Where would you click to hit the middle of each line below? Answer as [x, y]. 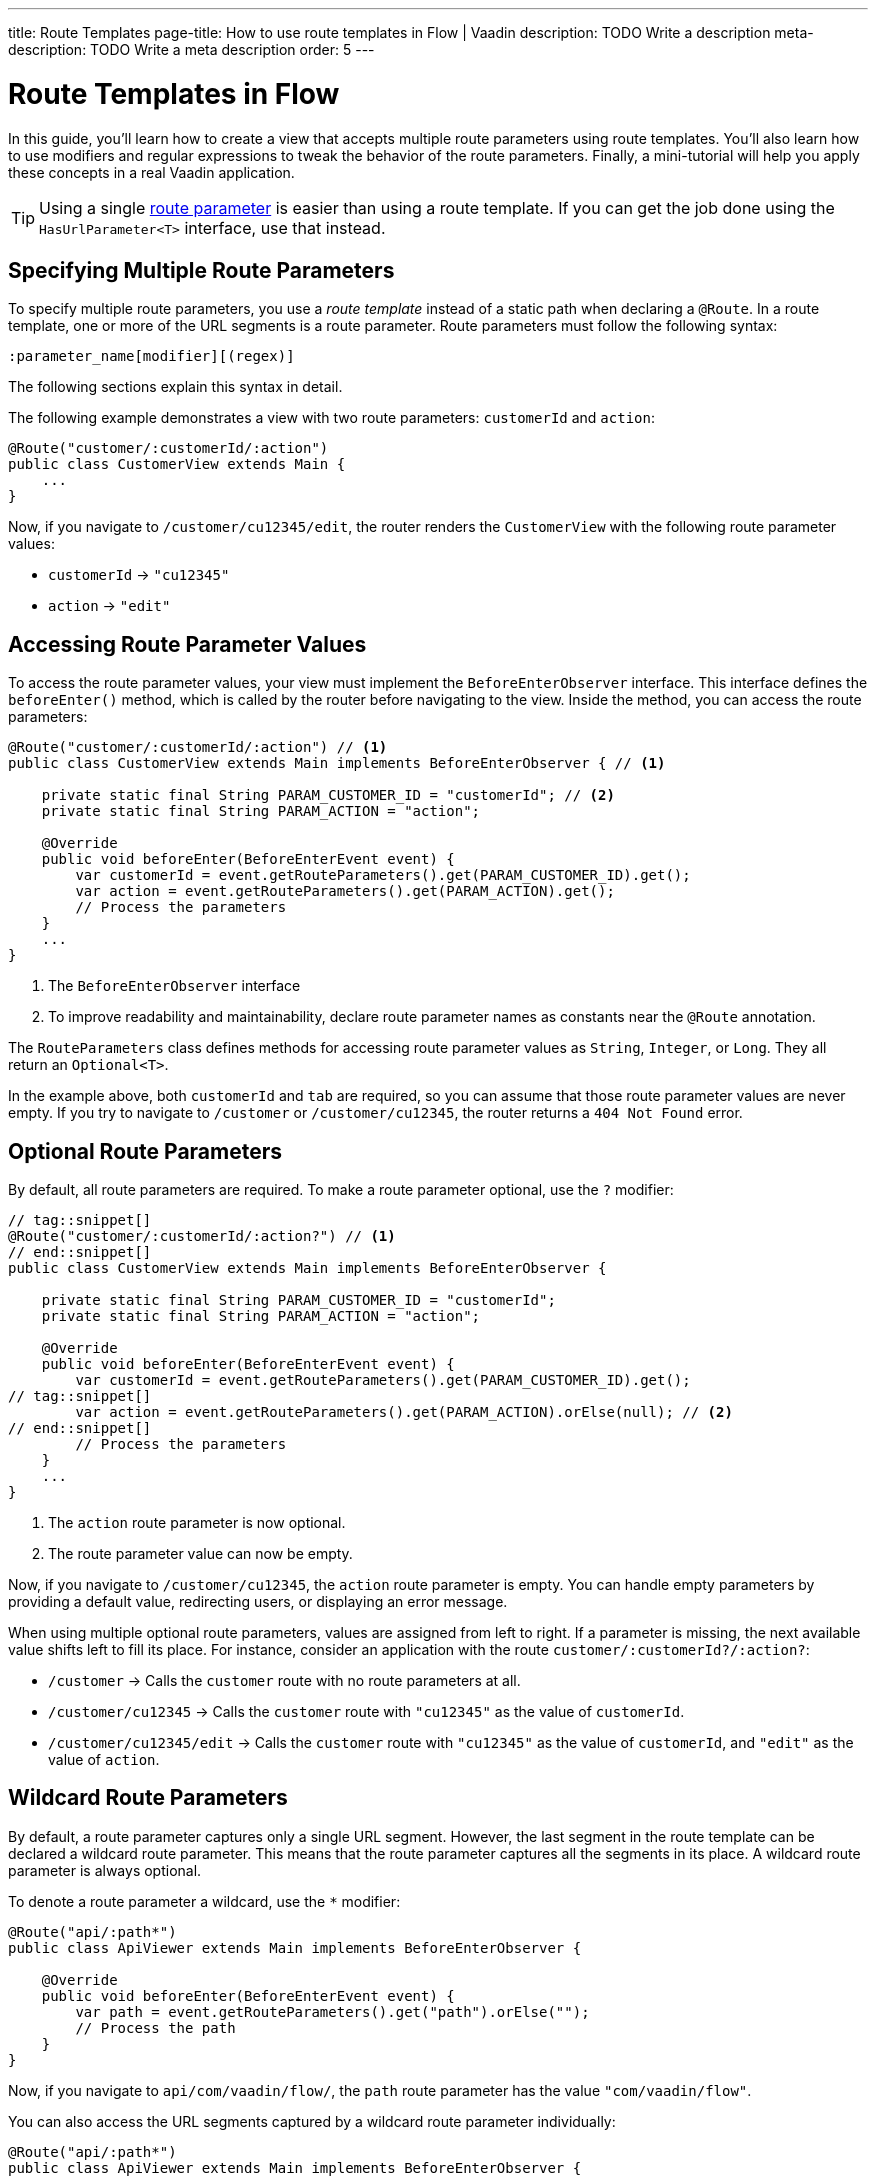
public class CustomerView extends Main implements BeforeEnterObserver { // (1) [337, 763]
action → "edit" [109, 606]
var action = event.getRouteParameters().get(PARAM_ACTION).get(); [345, 891]
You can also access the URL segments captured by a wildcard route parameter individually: [312, 2121]
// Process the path [155, 2027]
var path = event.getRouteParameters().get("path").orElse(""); [332, 2011]
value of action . [104, 1760]
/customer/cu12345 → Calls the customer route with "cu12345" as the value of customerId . [366, 1712]
